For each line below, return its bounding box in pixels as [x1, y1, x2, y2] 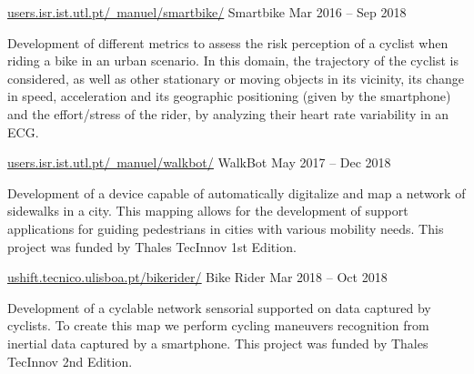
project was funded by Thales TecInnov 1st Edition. [7, 237, 297, 256]
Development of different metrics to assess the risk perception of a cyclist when [7, 33, 449, 52]
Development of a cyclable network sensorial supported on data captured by [7, 298, 431, 317]
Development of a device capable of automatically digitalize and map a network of [7, 183, 466, 202]
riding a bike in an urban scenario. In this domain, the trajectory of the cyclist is [7, 51, 459, 70]
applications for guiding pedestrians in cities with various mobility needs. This [7, 218, 444, 238]
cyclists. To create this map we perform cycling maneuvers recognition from [7, 316, 429, 335]
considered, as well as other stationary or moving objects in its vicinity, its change [7, 68, 464, 87]
